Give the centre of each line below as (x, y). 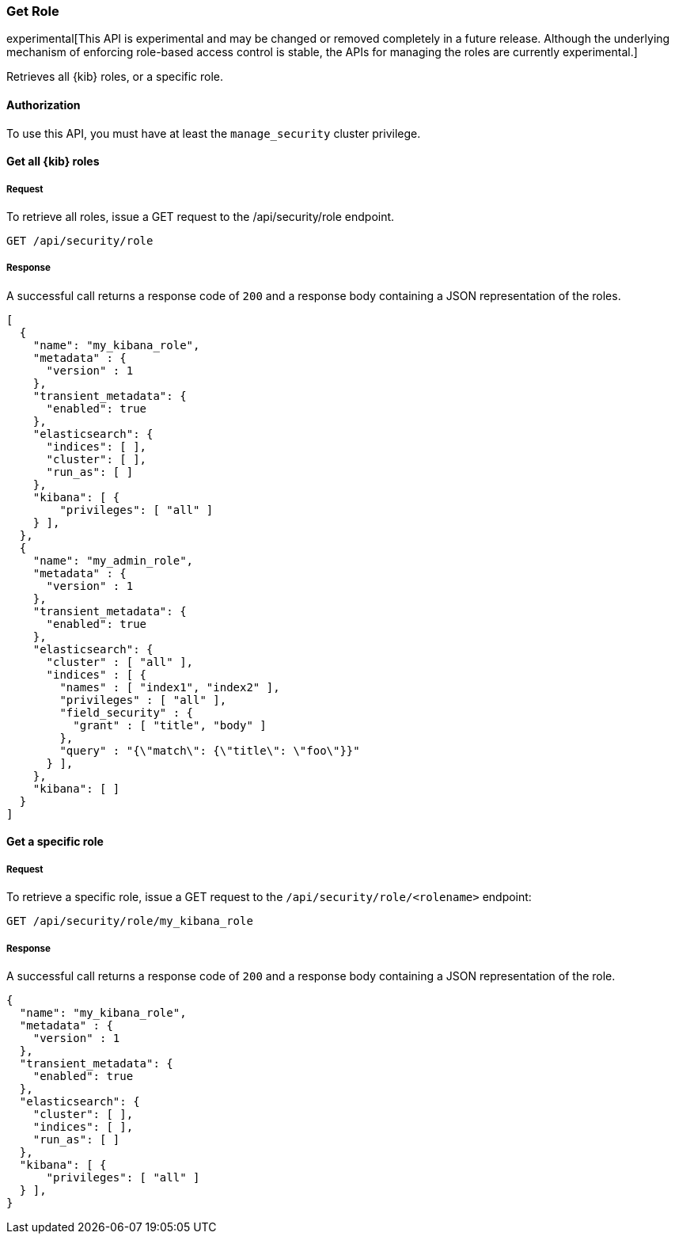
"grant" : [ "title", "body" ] (170, 725)
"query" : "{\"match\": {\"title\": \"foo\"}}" (210, 750)
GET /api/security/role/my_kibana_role (130, 921)
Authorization (44, 105)
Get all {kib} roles (53, 162)
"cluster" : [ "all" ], (120, 662)
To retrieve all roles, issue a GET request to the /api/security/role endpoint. (201, 216)
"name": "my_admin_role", (113, 560)
